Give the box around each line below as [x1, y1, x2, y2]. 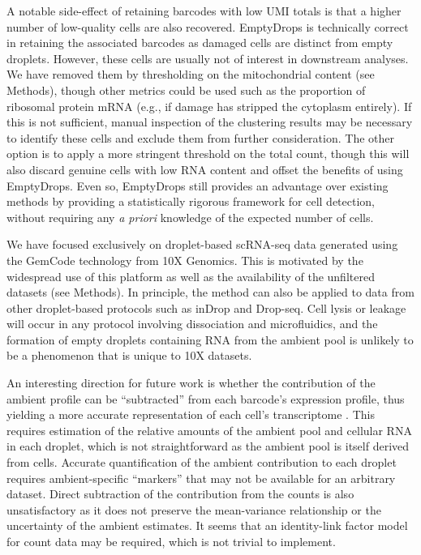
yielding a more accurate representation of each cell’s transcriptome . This [6, 406, 375, 423]
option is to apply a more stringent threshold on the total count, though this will [6, 145, 410, 162]
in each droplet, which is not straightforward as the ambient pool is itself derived [6, 438, 410, 455]
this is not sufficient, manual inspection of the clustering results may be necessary [6, 113, 413, 130]
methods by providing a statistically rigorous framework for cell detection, [6, 193, 376, 210]
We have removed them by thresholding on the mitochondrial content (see [6, 66, 375, 83]
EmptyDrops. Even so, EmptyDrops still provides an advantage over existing [6, 177, 389, 194]
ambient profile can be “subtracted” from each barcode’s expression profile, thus [6, 390, 405, 407]
